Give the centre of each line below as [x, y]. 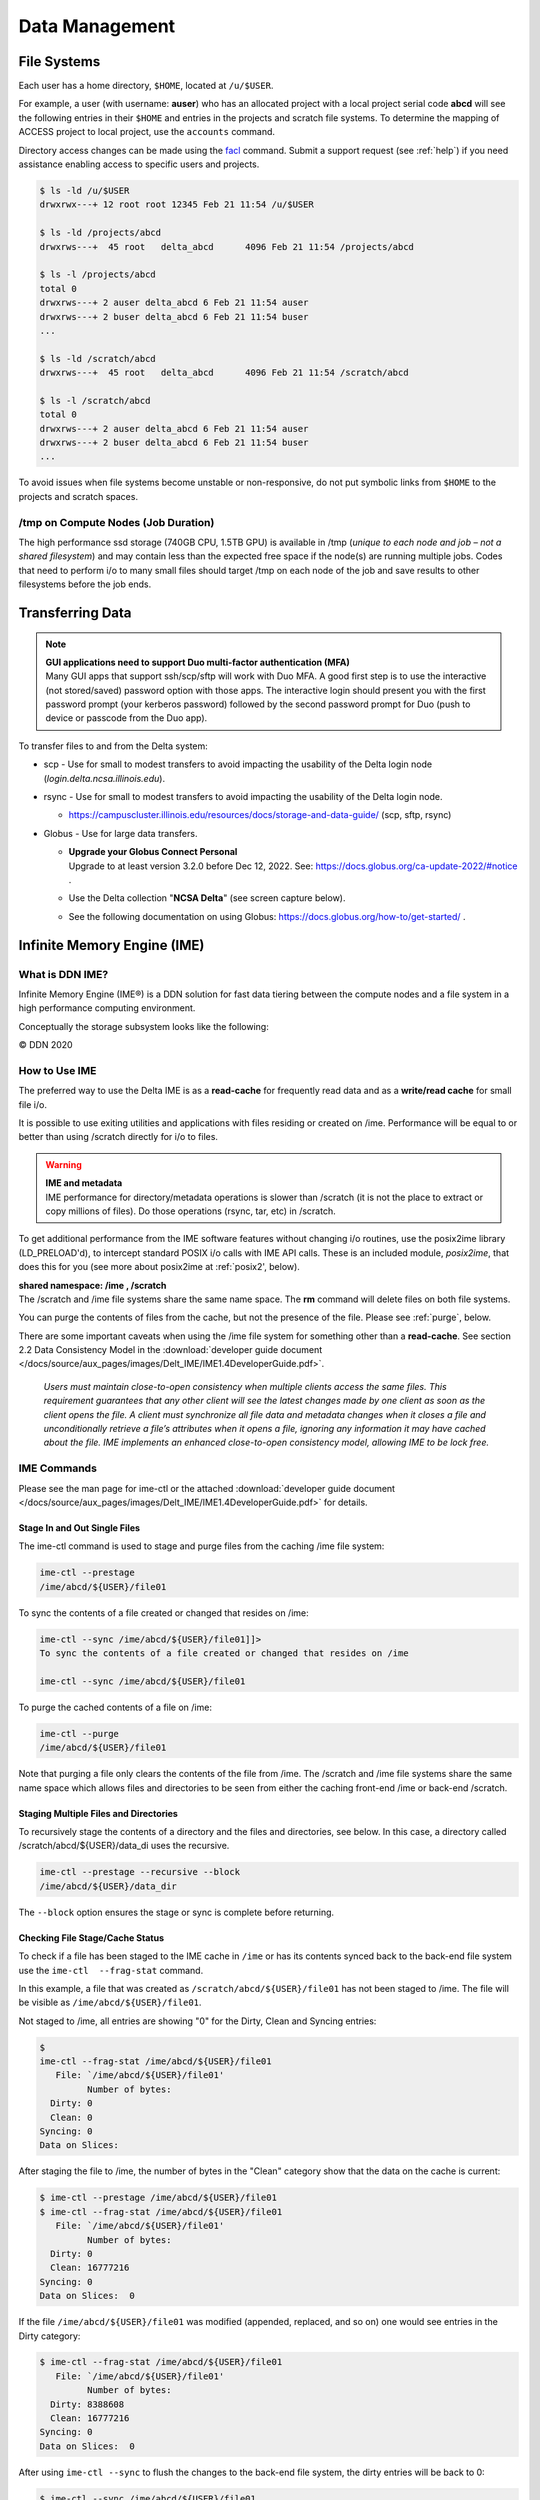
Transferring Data [75, 612]
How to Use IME [57, 1070]
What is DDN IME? [63, 974]
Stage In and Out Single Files [79, 1527]
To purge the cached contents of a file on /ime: [115, 1707]
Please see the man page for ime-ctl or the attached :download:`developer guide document [206, 1488]
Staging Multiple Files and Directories [98, 1813]
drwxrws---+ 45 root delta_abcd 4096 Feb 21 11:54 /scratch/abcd [224, 373]
